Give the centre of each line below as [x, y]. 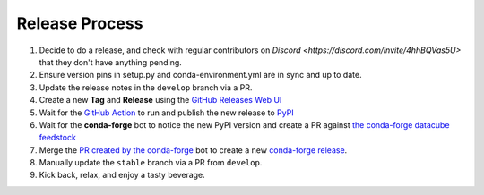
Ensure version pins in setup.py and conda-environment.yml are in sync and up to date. [200, 75]
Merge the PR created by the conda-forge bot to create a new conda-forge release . [193, 150]
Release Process [80, 23]
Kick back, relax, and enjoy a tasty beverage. [122, 175]
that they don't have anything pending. [111, 62]
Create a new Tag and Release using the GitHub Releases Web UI [160, 100]
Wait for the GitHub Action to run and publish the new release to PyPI [167, 113]
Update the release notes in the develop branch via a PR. [146, 87]
